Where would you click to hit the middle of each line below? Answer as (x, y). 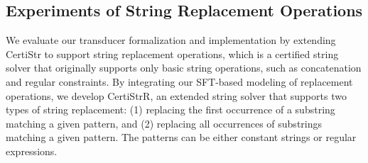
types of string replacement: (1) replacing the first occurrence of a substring (171, 109)
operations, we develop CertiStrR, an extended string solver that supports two (176, 95)
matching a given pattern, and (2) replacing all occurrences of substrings (164, 123)
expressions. (32, 151)
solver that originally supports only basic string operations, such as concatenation (184, 68)
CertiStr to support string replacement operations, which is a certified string (172, 54)
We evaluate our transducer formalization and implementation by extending (171, 40)
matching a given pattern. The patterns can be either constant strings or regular (181, 137)
